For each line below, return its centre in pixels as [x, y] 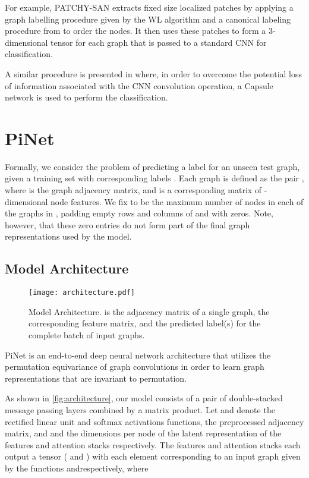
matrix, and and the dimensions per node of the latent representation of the [143, 433]
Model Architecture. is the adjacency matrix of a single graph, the [149, 311]
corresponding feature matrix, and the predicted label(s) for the [145, 323]
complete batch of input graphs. [87, 335]
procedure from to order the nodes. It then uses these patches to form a [135, 31]
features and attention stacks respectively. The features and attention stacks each [153, 444]
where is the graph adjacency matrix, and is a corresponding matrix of [133, 190]
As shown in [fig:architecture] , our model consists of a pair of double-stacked [144, 398]
